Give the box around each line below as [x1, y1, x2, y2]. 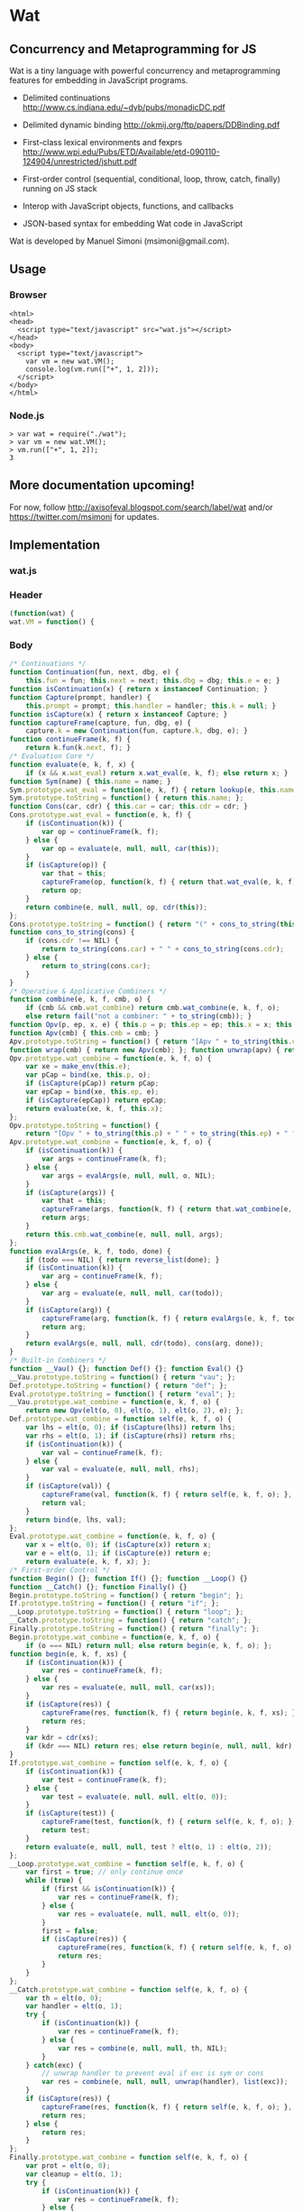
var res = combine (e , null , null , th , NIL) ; [57, 2043, 228, 2053]
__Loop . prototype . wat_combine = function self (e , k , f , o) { [9, 1859, 244, 1868]
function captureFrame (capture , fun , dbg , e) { [9, 718, 192, 727]
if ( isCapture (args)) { [25, 1188, 115, 1197]
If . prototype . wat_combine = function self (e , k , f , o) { [9, 1759, 228, 1768]
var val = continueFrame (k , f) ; [41, 1448, 164, 1458]
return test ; [41, 1826, 91, 1835]
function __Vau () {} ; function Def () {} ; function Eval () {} [9, 1364, 244, 1373]
